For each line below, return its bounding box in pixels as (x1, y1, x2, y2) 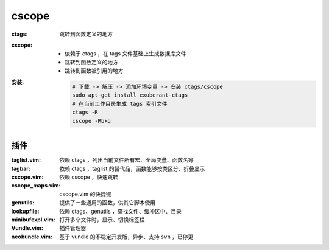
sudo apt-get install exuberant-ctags (72, 92, 188, 99)
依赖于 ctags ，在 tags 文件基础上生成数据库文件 (65, 50, 186, 57)
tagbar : (11, 165, 30, 172)
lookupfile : (11, 207, 40, 215)
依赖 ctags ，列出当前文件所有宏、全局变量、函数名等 (59, 156, 194, 164)
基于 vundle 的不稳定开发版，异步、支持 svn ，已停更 (59, 233, 194, 240)
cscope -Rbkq (72, 117, 111, 124)
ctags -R (72, 109, 99, 116)
